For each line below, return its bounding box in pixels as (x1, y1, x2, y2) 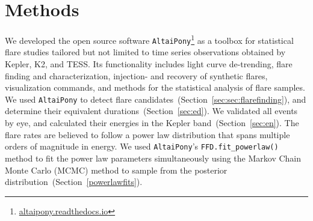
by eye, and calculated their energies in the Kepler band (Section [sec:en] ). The (5, 117, 299, 129)
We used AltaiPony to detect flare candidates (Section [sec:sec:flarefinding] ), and (5, 92, 306, 105)
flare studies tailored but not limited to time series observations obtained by (5, 46, 286, 58)
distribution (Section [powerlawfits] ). (5, 175, 143, 188)
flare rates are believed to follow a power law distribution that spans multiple (5, 128, 290, 141)
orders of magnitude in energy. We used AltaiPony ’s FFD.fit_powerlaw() (5, 140, 279, 153)
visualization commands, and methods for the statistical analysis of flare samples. (5, 81, 305, 94)
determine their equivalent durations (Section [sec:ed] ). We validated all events (5, 104, 298, 117)
